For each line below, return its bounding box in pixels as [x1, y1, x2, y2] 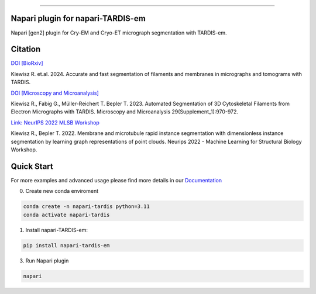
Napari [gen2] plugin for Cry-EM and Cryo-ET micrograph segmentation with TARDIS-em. [11, 29, 228, 36]
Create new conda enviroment [25, 188, 99, 195]
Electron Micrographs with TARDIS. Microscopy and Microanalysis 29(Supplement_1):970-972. [11, 108, 239, 115]
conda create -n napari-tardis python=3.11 [23, 203, 150, 210]
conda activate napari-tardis [23, 211, 110, 218]
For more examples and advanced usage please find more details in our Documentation [11, 177, 222, 184]
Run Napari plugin [25, 257, 69, 264]
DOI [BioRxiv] [11, 60, 43, 67]
